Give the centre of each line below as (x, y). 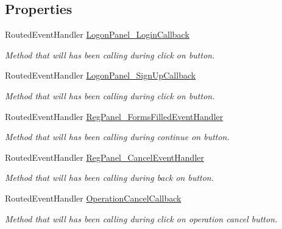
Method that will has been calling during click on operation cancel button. (141, 218)
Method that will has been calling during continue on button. (117, 137)
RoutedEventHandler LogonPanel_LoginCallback (97, 34)
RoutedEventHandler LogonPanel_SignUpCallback (100, 75)
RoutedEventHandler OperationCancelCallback (93, 198)
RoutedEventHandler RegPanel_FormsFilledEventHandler (114, 116)
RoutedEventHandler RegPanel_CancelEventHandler (104, 157)
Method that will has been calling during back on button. (110, 178)
